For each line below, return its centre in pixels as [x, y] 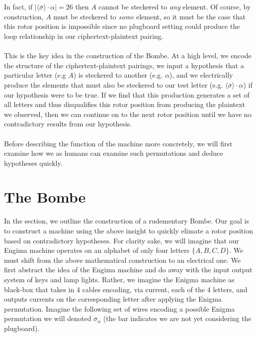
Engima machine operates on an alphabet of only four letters [97, 250]
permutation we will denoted [48, 318]
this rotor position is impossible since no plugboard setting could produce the [122, 26]
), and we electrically [201, 75]
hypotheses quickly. [33, 163]
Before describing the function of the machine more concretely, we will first [118, 143]
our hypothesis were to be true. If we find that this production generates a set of [127, 94]
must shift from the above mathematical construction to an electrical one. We [122, 260]
